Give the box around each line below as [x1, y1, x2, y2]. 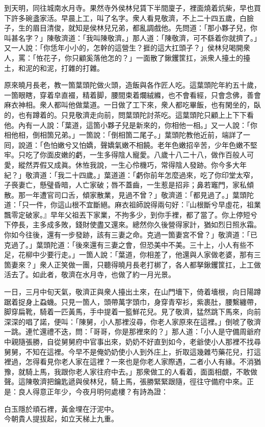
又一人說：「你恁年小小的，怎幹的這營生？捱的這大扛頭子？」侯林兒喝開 [4, 42, 243, 53]
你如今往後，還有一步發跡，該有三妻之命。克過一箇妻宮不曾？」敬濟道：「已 [4, 229, 257, 240]
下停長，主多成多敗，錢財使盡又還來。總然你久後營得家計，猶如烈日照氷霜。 [4, 219, 261, 230]
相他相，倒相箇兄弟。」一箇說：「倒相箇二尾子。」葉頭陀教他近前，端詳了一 [4, 129, 250, 140]
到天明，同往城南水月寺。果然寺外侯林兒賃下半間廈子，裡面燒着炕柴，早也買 [4, 3, 261, 13]
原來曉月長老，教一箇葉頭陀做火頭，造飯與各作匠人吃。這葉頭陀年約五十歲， [4, 79, 261, 90]
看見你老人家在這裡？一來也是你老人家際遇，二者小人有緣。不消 [39, 356, 254, 367]
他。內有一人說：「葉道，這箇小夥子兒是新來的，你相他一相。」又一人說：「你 [4, 119, 257, 130]
